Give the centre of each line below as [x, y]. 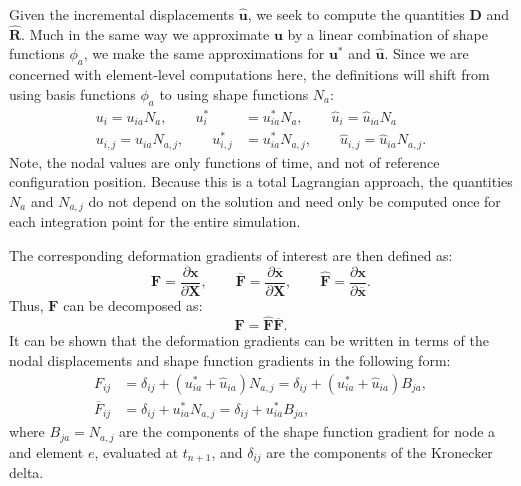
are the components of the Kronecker [379, 451]
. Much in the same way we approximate [145, 33]
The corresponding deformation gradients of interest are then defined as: [231, 254]
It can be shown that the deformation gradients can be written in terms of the [249, 340]
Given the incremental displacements [122, 14]
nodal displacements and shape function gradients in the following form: [230, 360]
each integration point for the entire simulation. [155, 221]
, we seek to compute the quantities [356, 14]
